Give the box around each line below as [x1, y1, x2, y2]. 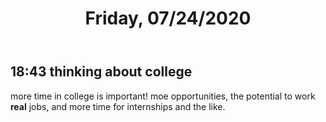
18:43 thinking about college [10, 63, 193, 81]
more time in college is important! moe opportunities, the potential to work [10, 90, 316, 102]
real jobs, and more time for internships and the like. [10, 100, 226, 112]
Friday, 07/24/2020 [84, 7, 252, 30]
